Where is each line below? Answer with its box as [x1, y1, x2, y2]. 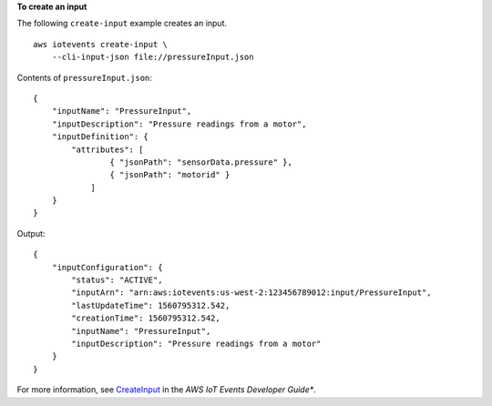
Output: [16, 228, 46, 239]
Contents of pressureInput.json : [16, 72, 152, 83]
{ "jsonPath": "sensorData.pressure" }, [109, 157, 293, 167]
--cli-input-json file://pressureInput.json [51, 52, 254, 63]
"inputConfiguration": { [51, 262, 163, 272]
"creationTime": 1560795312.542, [71, 313, 220, 323]
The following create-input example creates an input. [16, 18, 228, 29]
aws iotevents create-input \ [33, 39, 169, 49]
